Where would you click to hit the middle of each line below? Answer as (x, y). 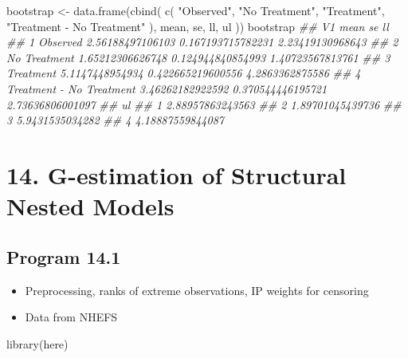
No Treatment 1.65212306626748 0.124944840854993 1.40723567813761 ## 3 (198, 57)
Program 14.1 (64, 256)
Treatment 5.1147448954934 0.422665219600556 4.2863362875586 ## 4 (184, 73)
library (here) (37, 343)
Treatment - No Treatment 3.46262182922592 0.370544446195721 (167, 88)
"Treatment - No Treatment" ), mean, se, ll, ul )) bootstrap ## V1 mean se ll (198, 26)
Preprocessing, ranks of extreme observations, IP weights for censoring (197, 290)
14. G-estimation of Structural (177, 174)
